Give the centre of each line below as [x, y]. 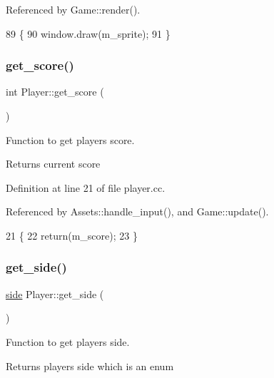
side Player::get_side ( [55, 293]
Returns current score [53, 164]
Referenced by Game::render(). [73, 9]
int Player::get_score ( [55, 92]
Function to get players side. [68, 341]
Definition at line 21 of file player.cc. [86, 187]
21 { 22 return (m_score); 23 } [72, 235]
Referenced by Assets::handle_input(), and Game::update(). [137, 211]
